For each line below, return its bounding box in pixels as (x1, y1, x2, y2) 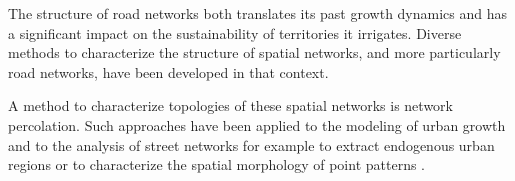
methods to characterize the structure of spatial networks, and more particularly (8, 42, 501, 63)
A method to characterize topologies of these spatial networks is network (8, 95, 453, 116)
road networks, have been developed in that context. (8, 61, 329, 82)
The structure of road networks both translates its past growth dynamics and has (8, 3, 508, 23)
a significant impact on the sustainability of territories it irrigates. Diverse (8, 22, 462, 43)
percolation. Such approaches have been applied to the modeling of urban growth (8, 114, 506, 135)
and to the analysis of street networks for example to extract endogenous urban (8, 134, 495, 155)
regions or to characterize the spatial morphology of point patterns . (8, 154, 425, 175)
